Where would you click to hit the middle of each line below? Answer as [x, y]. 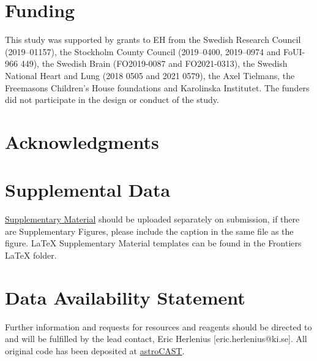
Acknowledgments [82, 141]
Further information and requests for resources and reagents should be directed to [158, 326]
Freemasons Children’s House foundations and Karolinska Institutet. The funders [157, 87]
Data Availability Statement [125, 297]
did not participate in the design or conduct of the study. [112, 100]
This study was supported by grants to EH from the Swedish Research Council [153, 40]
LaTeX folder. [31, 255]
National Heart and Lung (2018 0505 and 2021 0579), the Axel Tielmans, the [150, 75]
